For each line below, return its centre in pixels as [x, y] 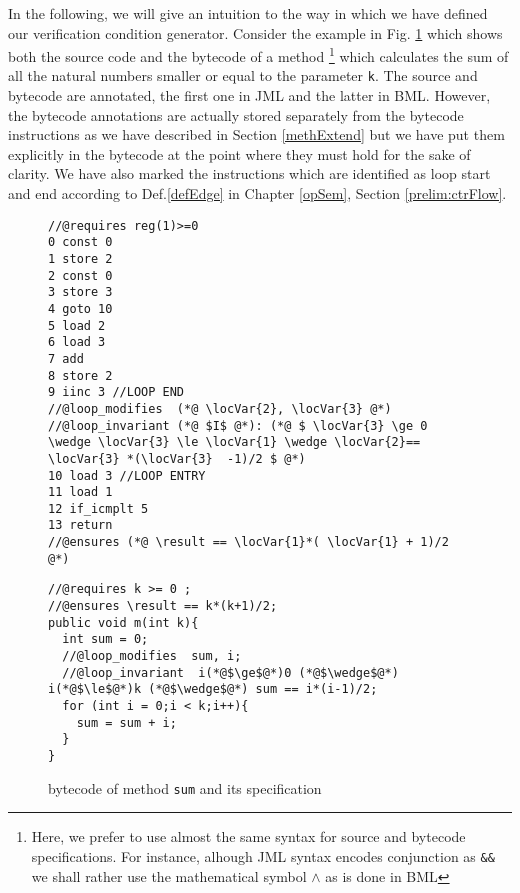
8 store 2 [80, 375]
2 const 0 [80, 275]
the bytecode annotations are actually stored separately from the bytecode [236, 114]
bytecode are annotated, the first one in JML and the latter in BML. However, [249, 95]
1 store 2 [80, 258]
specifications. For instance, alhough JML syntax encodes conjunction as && [263, 855]
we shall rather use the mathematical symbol [169, 875]
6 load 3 [77, 342]
